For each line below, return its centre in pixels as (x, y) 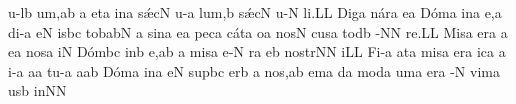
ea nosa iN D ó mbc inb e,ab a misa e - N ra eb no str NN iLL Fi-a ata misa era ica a (257, 51)
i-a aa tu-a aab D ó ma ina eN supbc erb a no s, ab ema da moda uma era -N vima (254, 70)
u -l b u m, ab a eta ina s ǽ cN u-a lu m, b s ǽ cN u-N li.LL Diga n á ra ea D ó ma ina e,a (255, 12)
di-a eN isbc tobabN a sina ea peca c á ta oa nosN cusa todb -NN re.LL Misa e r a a (258, 31)
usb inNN (37, 90)
